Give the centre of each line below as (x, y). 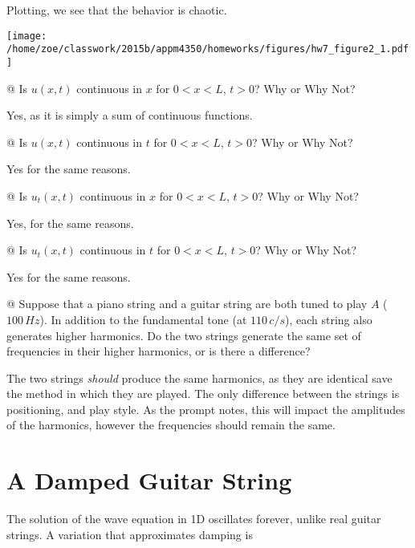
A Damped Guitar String (149, 480)
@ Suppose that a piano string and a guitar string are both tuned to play (187, 304)
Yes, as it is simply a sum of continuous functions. (130, 115)
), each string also (328, 319)
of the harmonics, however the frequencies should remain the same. (171, 425)
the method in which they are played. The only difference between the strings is (203, 394)
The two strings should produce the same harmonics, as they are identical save (199, 378)
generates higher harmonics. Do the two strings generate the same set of (184, 335)
